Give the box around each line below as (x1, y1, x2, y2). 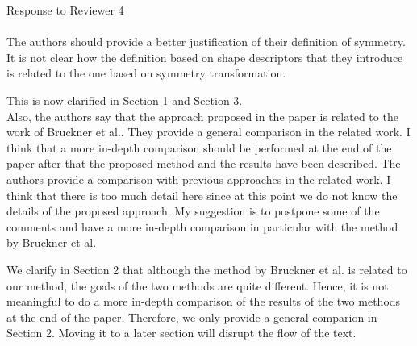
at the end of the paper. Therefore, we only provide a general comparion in (6, 308, 377, 325)
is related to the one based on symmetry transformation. (6, 65, 286, 81)
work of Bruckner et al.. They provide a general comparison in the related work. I (6, 123, 411, 140)
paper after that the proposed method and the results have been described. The (6, 155, 401, 172)
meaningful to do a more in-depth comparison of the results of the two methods (6, 293, 401, 310)
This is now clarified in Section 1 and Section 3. (6, 91, 243, 108)
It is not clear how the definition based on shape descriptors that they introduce (6, 48, 403, 65)
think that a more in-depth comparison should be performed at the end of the (6, 139, 392, 156)
